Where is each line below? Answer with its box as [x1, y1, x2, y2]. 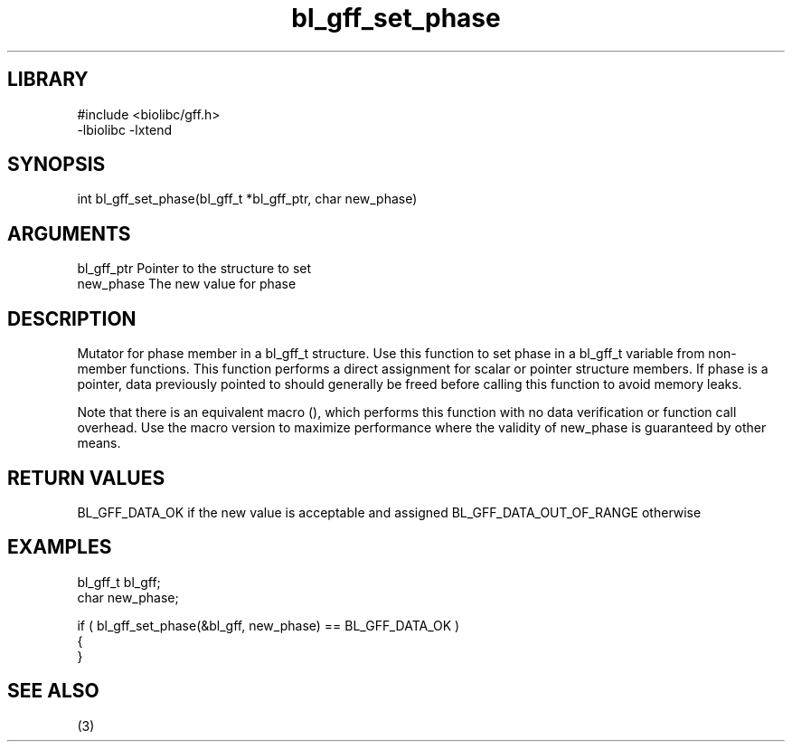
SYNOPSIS [7, 153, 106, 176]
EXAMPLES [7, 536, 112, 559]
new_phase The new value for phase [77, 276, 297, 292]
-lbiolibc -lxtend [77, 121, 173, 137]
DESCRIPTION [7, 307, 137, 330]
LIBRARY [7, 68, 89, 91]
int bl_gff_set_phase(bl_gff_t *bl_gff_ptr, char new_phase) [77, 191, 418, 207]
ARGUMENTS [7, 222, 131, 245]
